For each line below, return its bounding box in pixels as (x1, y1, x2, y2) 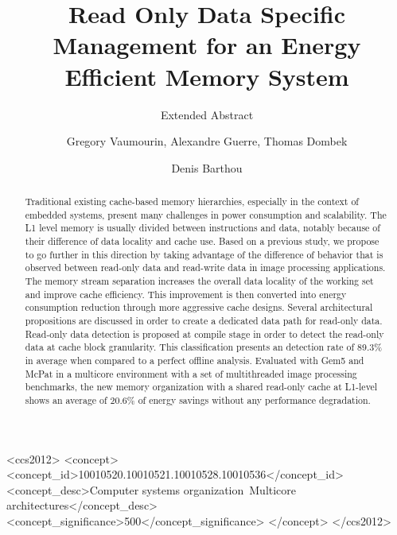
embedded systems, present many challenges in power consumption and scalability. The (25, 207, 387, 221)
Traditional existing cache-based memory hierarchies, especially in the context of (25, 195, 359, 208)
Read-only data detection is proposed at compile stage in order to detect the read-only (25, 327, 384, 340)
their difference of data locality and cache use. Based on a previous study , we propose (25, 235, 379, 248)
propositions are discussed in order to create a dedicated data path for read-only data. (25, 313, 383, 327)
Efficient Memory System (64, 60, 349, 92)
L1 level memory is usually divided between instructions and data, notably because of (25, 221, 380, 235)
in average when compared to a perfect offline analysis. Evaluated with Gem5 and (25, 353, 364, 366)
